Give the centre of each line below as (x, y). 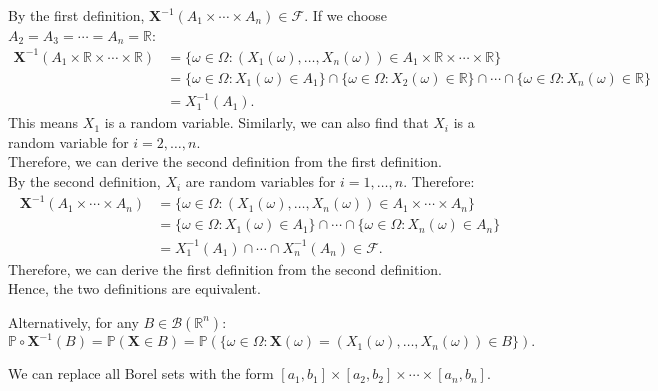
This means (43, 122)
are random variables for (260, 181)
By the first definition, (76, 15)
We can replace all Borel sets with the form (141, 373)
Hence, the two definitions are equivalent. (134, 288)
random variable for (68, 141)
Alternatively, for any (73, 321)
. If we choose (346, 15)
